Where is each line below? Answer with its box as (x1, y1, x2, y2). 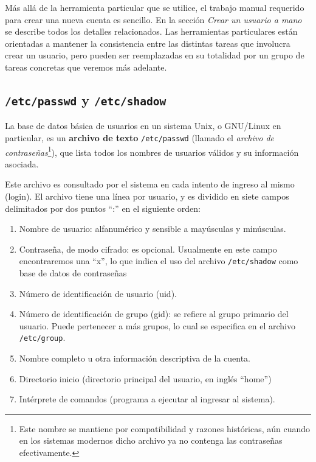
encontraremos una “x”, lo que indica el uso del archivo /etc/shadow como (19, 254, 298, 267)
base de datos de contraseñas (19, 267, 127, 279)
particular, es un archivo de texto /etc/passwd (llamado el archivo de (5, 131, 274, 144)
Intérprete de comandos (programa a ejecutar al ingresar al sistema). (19, 393, 275, 405)
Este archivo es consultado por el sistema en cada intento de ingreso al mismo (5, 178, 295, 191)
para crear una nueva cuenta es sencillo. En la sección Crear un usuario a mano (5, 13, 302, 26)
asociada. (5, 157, 39, 170)
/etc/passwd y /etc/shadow (5, 90, 167, 109)
